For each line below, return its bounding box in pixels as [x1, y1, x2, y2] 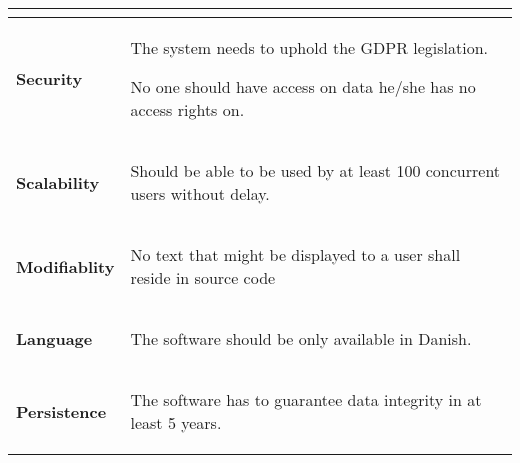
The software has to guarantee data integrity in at [130, 388, 482, 411]
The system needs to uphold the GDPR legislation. [130, 36, 489, 59]
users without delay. [130, 182, 270, 205]
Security [16, 67, 83, 90]
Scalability [16, 170, 100, 194]
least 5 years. [130, 411, 222, 434]
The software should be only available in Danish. [130, 327, 472, 350]
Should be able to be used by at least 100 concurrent [130, 159, 501, 182]
